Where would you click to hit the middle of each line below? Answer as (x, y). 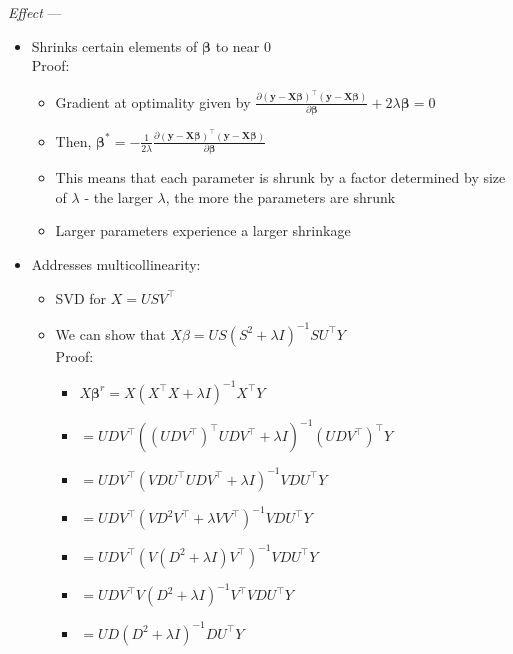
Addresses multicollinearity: (116, 263)
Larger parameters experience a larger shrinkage (203, 230)
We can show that (110, 333)
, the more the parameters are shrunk (280, 196)
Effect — (35, 12)
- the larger (118, 196)
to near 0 (243, 45)
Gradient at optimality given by (153, 101)
